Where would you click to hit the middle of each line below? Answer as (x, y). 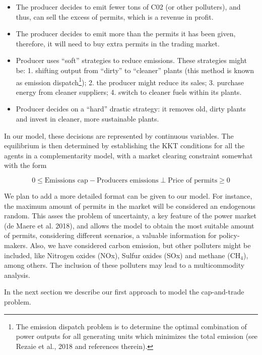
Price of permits (193, 180)
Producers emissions (127, 180)
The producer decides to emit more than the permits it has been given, (126, 34)
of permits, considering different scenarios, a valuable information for (110, 235)
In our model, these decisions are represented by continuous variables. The (119, 135)
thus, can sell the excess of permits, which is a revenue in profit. (115, 16)
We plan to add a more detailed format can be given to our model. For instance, (128, 195)
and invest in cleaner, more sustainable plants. (87, 119)
